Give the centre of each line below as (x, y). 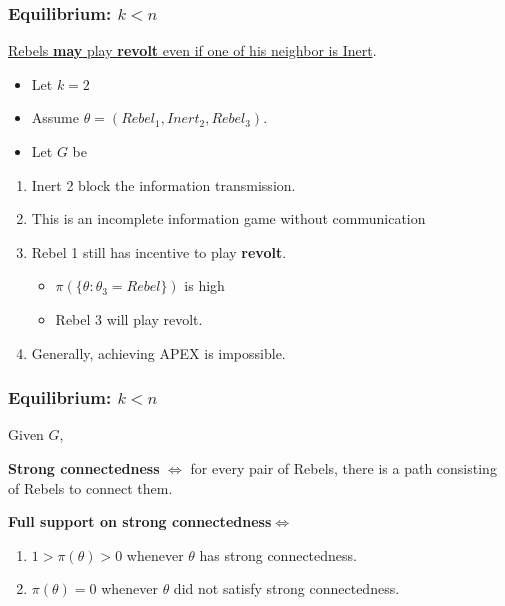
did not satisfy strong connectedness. (286, 588)
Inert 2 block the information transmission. (163, 184)
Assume (55, 117)
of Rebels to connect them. (90, 487)
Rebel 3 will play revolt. (129, 318)
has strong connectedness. (278, 554)
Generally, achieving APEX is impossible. (158, 352)
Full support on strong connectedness (140, 521)
